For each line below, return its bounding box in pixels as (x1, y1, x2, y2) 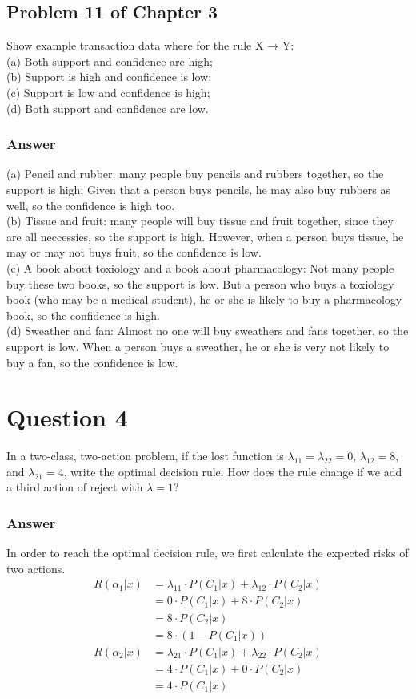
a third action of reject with (6, 479, 143, 495)
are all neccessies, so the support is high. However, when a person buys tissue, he (6, 228, 404, 244)
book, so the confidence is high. (6, 306, 160, 323)
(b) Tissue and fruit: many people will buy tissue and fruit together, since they (6, 212, 394, 229)
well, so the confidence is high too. (6, 196, 175, 213)
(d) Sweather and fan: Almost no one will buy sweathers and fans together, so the (6, 322, 409, 339)
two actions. (6, 560, 66, 576)
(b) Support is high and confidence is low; (6, 68, 212, 85)
